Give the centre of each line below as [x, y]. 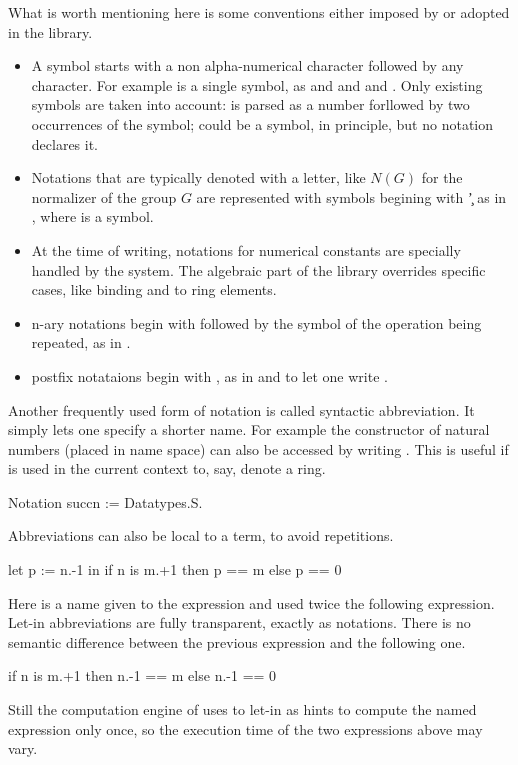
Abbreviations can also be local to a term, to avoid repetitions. [201, 535]
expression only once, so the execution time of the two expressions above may [245, 728]
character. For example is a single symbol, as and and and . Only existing [257, 84]
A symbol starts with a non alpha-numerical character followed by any [247, 65]
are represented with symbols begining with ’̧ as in [351, 196]
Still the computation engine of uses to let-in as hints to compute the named [242, 709]
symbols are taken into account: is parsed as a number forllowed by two [250, 104]
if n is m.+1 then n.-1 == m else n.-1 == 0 [142, 675]
